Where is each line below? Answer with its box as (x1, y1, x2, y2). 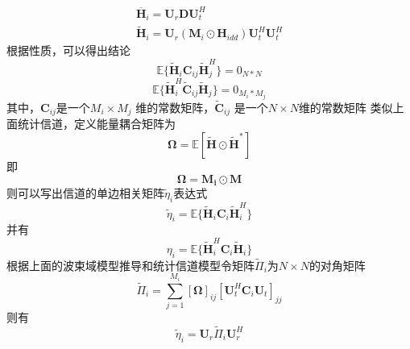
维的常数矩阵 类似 (298, 99, 393, 116)
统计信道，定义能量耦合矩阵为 (17, 115, 176, 132)
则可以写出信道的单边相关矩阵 (6, 185, 164, 202)
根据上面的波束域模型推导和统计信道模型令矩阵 (6, 256, 255, 273)
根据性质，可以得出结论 (6, 42, 130, 59)
